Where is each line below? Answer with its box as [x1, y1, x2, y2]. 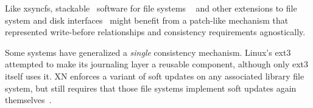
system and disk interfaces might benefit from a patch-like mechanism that [5, 13, 289, 26]
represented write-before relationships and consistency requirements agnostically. [5, 25, 306, 38]
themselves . [5, 93, 52, 106]
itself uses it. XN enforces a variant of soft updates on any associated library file [5, 69, 304, 82]
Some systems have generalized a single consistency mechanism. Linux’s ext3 [5, 46, 291, 58]
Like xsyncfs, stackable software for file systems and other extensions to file [5, 2, 297, 14]
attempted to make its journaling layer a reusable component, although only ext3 [5, 58, 309, 70]
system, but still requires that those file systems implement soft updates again [5, 81, 297, 94]
